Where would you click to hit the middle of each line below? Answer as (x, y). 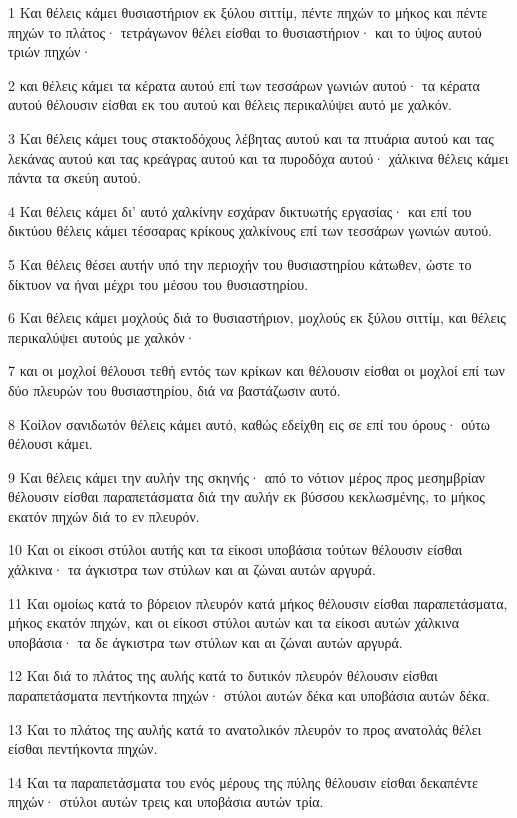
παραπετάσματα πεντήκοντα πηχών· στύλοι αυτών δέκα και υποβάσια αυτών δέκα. (249, 695)
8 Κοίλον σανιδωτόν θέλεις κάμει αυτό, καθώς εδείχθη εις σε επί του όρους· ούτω (249, 423)
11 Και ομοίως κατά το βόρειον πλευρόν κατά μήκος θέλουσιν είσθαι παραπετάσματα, (258, 602)
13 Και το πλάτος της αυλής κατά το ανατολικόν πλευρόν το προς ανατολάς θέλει (245, 728)
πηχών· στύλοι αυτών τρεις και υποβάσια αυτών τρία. (166, 801)
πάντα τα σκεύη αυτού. (75, 177)
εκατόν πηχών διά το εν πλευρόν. (104, 515)
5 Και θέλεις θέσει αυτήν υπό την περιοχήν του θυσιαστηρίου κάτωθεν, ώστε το (240, 263)
